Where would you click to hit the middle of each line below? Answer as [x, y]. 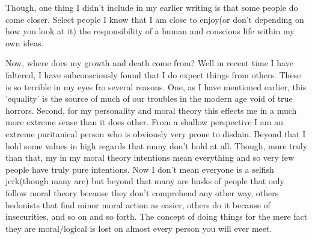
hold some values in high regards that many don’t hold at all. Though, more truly [157, 145]
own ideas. [25, 42]
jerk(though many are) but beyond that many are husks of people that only [145, 181]
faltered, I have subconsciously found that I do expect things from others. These [153, 74]
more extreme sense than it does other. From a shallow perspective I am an [144, 122]
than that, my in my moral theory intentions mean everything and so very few [150, 157]
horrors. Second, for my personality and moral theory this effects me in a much [151, 110]
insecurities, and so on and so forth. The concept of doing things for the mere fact [157, 216]
